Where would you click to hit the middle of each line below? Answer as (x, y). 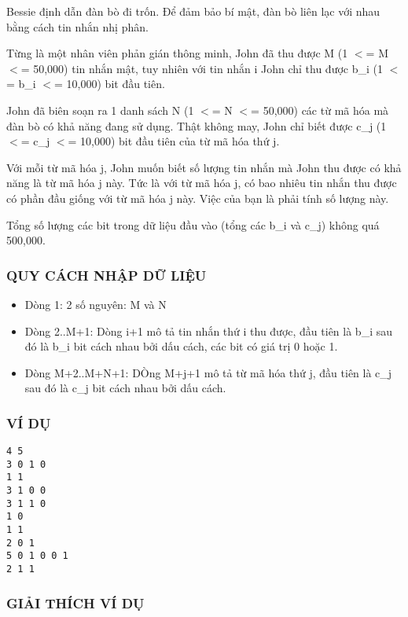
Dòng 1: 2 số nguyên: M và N (96, 304)
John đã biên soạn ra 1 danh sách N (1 (100, 110)
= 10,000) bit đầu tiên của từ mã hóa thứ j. (174, 141)
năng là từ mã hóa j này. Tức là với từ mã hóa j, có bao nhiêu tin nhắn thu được (202, 183)
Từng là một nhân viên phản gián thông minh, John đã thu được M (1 (177, 53)
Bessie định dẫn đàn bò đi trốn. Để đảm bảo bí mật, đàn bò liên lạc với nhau (193, 11)
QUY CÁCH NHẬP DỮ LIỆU (107, 275)
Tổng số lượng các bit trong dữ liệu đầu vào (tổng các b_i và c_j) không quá (193, 224)
